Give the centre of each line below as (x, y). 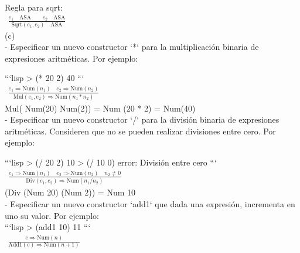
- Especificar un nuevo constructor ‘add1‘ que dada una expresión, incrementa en (150, 203)
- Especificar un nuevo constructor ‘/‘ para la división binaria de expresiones (142, 119)
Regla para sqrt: (34, 7)
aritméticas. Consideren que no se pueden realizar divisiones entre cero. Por (140, 131)
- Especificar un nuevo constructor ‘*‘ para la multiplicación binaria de (132, 47)
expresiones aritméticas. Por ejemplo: (71, 58)
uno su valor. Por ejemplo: (52, 215)
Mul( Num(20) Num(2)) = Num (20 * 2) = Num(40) (100, 108)
